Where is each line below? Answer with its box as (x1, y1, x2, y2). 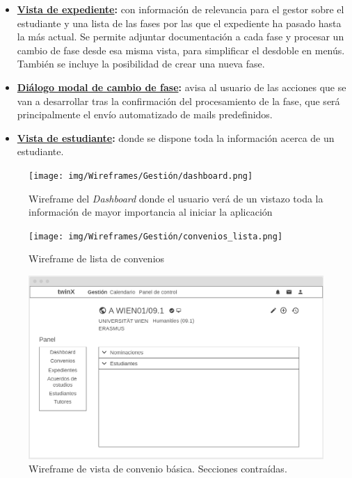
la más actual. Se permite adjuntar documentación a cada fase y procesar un (17, 29, 344, 44)
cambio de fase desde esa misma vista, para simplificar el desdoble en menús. (17, 42, 345, 57)
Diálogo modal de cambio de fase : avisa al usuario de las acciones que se (17, 79, 346, 94)
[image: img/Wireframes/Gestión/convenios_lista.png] (29, 231, 283, 241)
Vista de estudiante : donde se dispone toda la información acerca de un (17, 130, 335, 145)
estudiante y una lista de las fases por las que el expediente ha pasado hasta (17, 15, 342, 30)
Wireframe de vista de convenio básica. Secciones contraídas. (29, 461, 287, 476)
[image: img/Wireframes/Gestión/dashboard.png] (29, 170, 253, 181)
